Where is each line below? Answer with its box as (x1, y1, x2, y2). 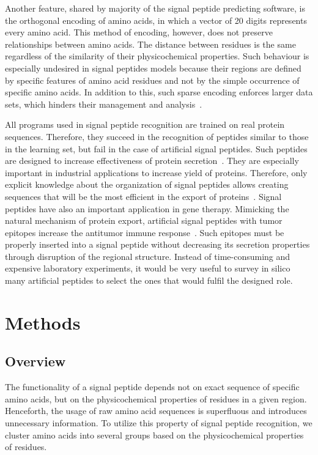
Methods (5, 309, 81, 335)
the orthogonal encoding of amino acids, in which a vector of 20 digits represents (5, 13, 307, 26)
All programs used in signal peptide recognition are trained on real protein (5, 118, 285, 131)
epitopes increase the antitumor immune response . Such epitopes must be (5, 226, 284, 239)
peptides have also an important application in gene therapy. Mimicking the (5, 202, 289, 215)
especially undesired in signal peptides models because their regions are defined (5, 61, 301, 74)
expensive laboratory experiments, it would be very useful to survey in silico (5, 262, 290, 275)
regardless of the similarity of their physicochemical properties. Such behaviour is (5, 50, 309, 62)
